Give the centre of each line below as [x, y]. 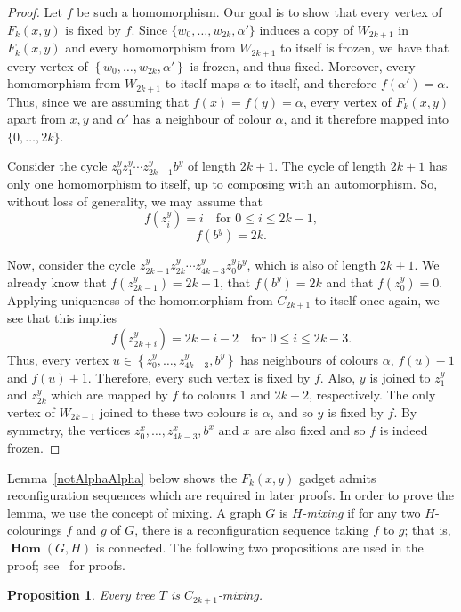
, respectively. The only [372, 395]
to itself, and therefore [316, 83]
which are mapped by [109, 395]
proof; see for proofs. [66, 564]
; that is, [428, 530]
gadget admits [338, 477]
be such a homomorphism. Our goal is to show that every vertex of [259, 12]
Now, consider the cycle [72, 265]
